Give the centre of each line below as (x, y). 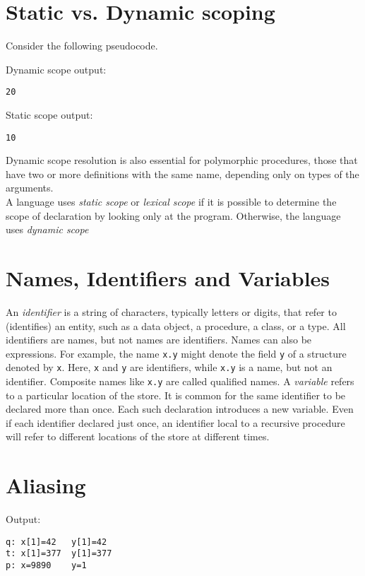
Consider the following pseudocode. (82, 46)
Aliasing (46, 485)
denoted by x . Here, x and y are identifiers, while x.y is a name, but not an (169, 367)
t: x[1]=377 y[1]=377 (59, 554)
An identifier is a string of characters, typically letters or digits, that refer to (171, 311)
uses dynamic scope (47, 229)
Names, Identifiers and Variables (168, 277)
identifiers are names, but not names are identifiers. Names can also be (159, 340)
